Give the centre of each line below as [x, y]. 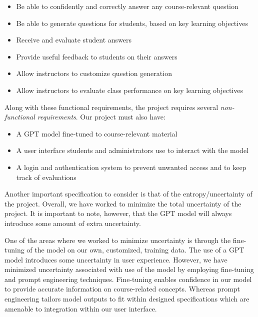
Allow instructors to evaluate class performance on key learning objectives [130, 90]
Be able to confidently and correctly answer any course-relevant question [127, 6]
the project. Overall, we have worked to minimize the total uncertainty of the [123, 203]
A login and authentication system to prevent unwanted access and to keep [131, 167]
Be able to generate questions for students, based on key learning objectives [132, 23]
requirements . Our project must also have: [101, 117]
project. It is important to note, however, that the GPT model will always [118, 213]
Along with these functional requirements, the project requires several [111, 107]
